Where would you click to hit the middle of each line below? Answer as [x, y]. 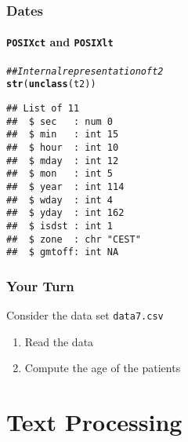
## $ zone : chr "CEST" [74, 239]
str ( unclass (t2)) [51, 84]
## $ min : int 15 [63, 135]
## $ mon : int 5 [60, 174]
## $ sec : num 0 [60, 121]
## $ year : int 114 [65, 186]
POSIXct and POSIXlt [60, 42]
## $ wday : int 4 [60, 200]
